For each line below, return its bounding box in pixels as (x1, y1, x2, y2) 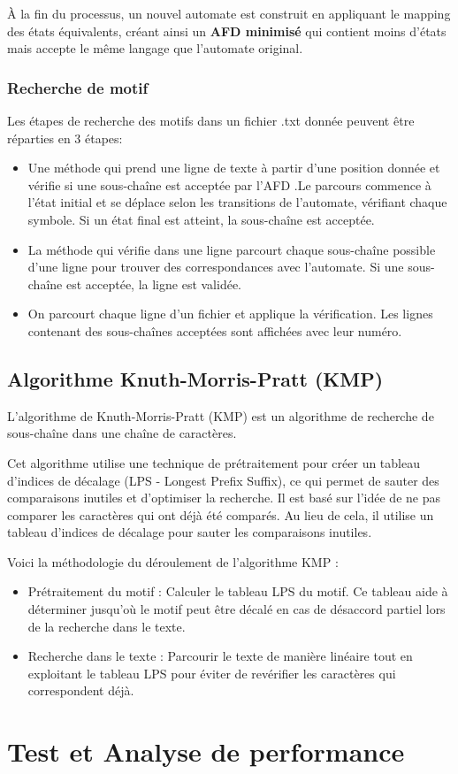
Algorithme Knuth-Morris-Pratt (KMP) (7, 364, 384, 392)
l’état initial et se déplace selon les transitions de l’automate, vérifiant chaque (27, 193, 447, 211)
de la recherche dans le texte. (27, 617, 186, 635)
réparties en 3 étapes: (7, 128, 123, 147)
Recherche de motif (7, 76, 149, 98)
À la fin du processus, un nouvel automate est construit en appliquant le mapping (7, 4, 451, 22)
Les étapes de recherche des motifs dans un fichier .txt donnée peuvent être (7, 111, 415, 129)
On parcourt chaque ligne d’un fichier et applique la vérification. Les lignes (27, 304, 433, 323)
